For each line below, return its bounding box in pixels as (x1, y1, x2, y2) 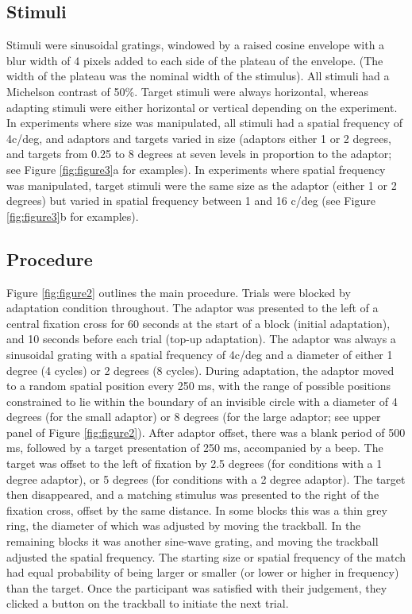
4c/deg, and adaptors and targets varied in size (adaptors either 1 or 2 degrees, (6, 129, 391, 146)
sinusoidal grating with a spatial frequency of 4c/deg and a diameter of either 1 (6, 346, 393, 362)
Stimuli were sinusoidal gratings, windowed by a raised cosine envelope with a (6, 37, 385, 53)
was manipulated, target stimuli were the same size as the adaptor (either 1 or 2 (6, 176, 397, 193)
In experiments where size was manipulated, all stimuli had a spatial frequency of (6, 114, 403, 131)
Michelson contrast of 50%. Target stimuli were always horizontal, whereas (6, 83, 368, 99)
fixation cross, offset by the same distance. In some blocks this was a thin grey (6, 501, 387, 518)
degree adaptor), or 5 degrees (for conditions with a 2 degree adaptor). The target (6, 470, 406, 487)
